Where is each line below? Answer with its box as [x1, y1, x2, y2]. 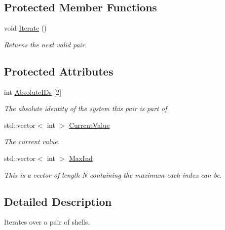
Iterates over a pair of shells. [4, 217, 90, 227]
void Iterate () [4, 23, 47, 33]
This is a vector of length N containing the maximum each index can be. [4, 169, 222, 180]
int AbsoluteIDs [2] [4, 86, 62, 97]
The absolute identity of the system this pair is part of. [4, 103, 169, 114]
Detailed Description [4, 193, 112, 209]
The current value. [4, 136, 60, 147]
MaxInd [69, 153, 93, 163]
